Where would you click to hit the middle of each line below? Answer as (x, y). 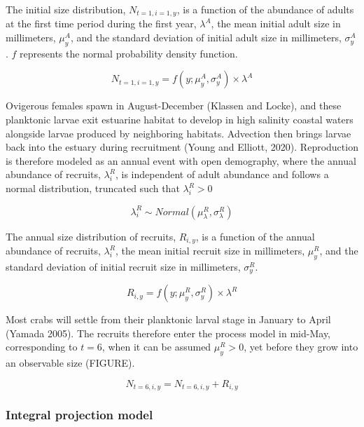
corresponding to (42, 347)
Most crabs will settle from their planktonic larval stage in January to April (168, 319)
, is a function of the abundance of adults (265, 9)
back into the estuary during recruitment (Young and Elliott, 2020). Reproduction (182, 147)
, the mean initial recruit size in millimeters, (210, 251)
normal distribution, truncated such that (93, 188)
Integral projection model (79, 415)
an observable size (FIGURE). (70, 363)
